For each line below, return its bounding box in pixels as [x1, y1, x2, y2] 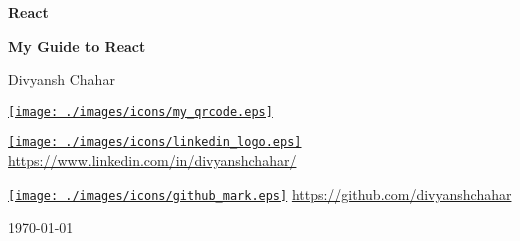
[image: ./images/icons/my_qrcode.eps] [8, 104, 273, 119]
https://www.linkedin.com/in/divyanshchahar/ [8, 150, 297, 171]
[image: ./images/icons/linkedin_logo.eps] [8, 135, 302, 150]
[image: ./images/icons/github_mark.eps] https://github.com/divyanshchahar [8, 183, 512, 204]
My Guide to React [8, 35, 146, 56]
